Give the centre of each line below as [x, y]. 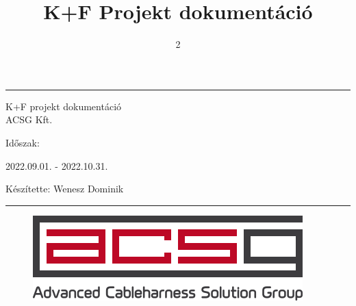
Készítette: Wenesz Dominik [65, 189]
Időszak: [23, 142]
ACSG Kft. [29, 119]
